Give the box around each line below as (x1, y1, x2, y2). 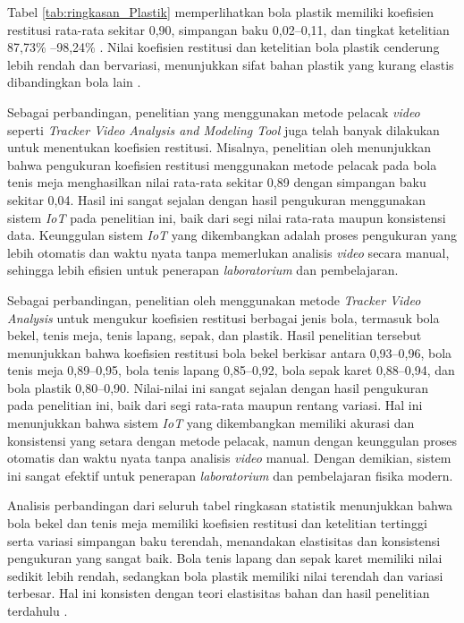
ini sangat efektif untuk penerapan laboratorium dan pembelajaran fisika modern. (7, 465, 453, 484)
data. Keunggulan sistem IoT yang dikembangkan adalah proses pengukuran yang (7, 226, 457, 244)
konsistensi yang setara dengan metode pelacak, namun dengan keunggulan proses (7, 431, 457, 449)
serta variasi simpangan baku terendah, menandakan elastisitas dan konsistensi (7, 531, 441, 550)
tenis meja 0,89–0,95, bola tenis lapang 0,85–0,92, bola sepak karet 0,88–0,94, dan (7, 361, 455, 380)
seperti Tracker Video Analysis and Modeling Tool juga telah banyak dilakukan (7, 120, 440, 139)
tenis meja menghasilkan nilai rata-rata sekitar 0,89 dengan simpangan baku (7, 173, 426, 192)
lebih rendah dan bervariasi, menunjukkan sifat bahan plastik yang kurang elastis (7, 55, 454, 73)
